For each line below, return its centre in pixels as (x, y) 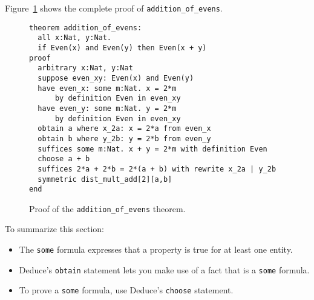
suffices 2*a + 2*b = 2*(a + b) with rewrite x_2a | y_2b (157, 169)
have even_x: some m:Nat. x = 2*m (107, 88)
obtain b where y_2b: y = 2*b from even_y (124, 138)
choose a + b (64, 159)
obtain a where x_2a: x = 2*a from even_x (124, 129)
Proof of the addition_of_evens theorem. (107, 208)
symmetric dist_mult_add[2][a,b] (105, 179)
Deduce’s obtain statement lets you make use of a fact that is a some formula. (164, 269)
